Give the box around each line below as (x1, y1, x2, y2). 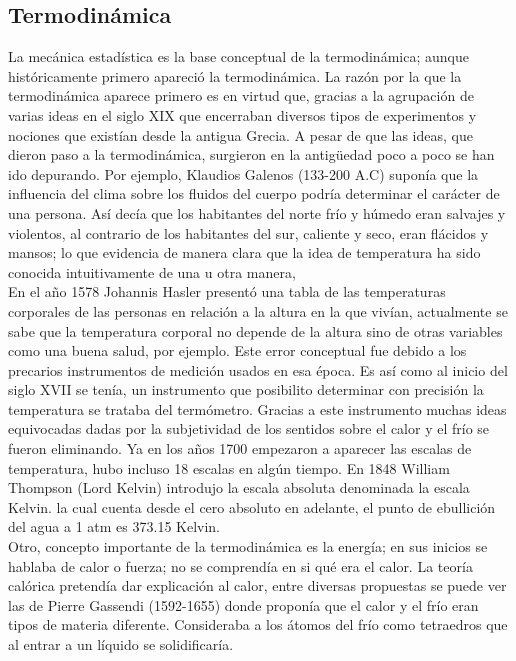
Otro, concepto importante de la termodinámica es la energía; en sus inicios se (8, 536, 488, 557)
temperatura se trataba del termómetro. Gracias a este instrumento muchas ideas (8, 398, 507, 419)
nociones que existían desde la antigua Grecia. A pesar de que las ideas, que (8, 124, 473, 145)
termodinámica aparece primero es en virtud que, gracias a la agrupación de (8, 85, 474, 106)
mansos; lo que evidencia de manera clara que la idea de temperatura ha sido (8, 242, 481, 263)
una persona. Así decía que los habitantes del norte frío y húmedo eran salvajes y (8, 202, 506, 223)
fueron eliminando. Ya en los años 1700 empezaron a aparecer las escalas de (8, 438, 472, 459)
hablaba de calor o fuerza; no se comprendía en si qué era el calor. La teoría (8, 555, 473, 576)
